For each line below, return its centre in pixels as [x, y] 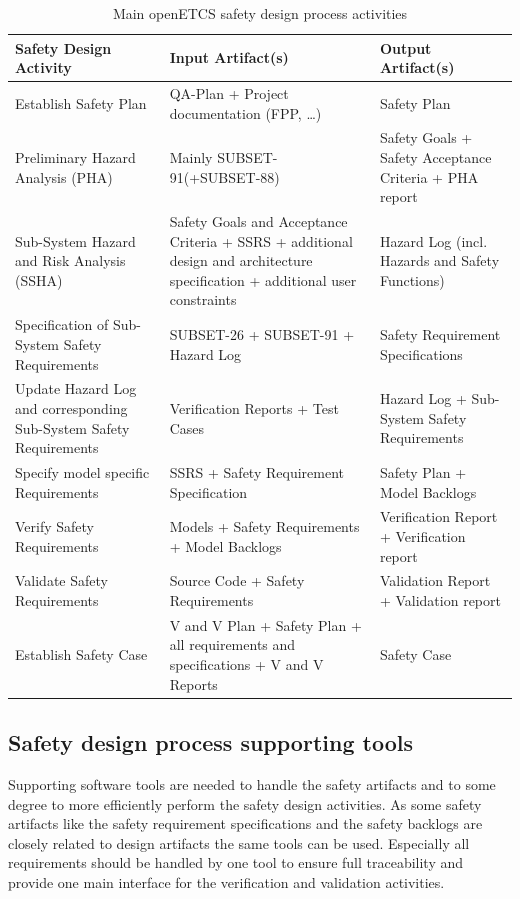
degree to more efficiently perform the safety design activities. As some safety [245, 803]
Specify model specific [82, 471]
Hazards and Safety [439, 260]
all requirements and [232, 644]
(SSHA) [39, 279]
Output [405, 47]
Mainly [191, 157]
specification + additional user [263, 279]
